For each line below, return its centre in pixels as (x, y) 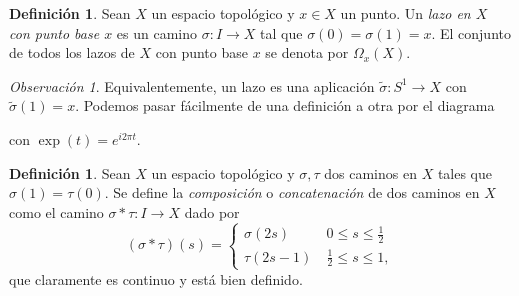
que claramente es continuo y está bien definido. (156, 278)
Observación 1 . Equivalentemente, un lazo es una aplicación (192, 85)
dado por (212, 211)
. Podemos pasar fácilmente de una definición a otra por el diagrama (285, 105)
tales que (465, 172)
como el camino (56, 211)
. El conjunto (471, 32)
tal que (281, 32)
